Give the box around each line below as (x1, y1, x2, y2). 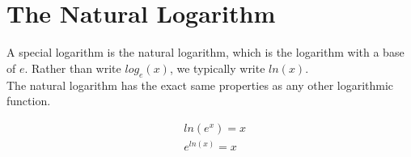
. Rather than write (24, 59, 121, 76)
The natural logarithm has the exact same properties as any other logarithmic (6, 76, 394, 93)
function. (6, 92, 51, 109)
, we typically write (169, 59, 265, 76)
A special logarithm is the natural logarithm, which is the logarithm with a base (6, 44, 405, 61)
